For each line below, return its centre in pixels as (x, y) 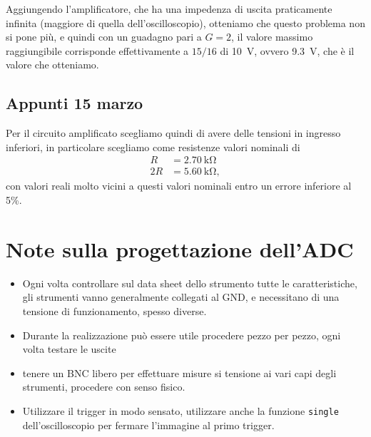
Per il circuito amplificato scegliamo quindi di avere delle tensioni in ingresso (173, 133)
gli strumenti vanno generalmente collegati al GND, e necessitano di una (181, 297)
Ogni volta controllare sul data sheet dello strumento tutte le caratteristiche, (190, 283)
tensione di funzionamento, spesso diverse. (115, 310)
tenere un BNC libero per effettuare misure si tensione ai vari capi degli (179, 372)
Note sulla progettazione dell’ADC (180, 248)
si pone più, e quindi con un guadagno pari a (104, 37)
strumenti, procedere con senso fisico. (104, 387)
